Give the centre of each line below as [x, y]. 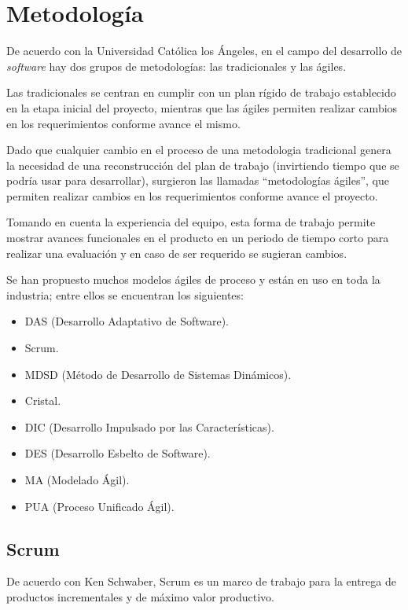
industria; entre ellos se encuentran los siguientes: [125, 294]
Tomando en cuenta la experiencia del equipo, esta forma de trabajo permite [191, 222]
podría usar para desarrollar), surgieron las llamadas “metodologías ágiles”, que [198, 180]
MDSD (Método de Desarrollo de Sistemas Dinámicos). [158, 374]
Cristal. [43, 401]
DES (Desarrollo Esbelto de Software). [118, 453]
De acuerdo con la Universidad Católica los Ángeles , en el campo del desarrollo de [204, 51]
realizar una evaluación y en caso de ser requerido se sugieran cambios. [177, 253]
